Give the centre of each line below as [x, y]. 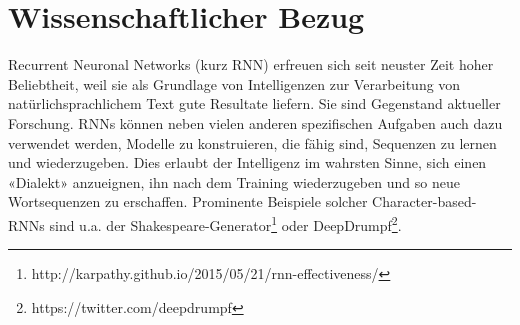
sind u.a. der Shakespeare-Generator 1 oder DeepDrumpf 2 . [225, 223]
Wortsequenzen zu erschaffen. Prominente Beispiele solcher [188, 201]
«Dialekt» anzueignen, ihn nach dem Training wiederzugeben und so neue [234, 181]
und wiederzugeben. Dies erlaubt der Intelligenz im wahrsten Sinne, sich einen [247, 162]
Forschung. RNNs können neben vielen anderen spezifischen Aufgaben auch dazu [255, 122]
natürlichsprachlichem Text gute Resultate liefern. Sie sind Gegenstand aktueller [254, 103]
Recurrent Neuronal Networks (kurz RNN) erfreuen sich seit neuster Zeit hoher [251, 64]
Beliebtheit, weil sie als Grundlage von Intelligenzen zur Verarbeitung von [234, 83]
